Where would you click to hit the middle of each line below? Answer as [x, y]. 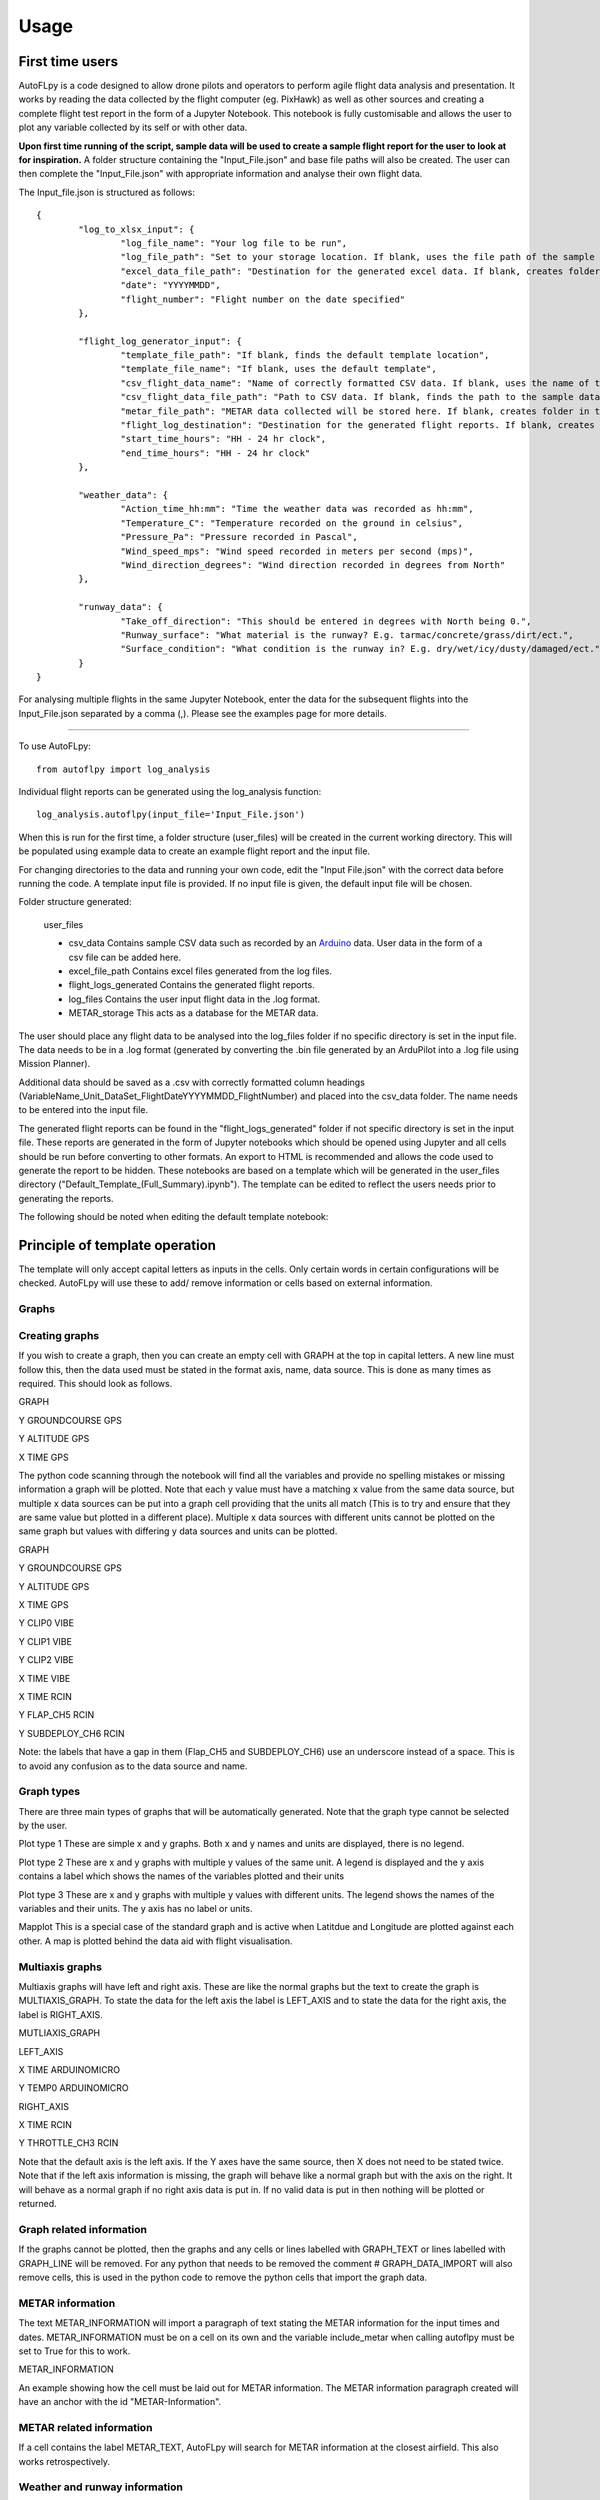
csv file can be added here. [125, 957]
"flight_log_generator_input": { [160, 341]
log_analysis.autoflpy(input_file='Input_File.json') [170, 814]
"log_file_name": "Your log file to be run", [234, 243]
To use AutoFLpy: [55, 746]
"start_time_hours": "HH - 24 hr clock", [223, 439]
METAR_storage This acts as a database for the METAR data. [193, 1013]
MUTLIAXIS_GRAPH [59, 2033]
